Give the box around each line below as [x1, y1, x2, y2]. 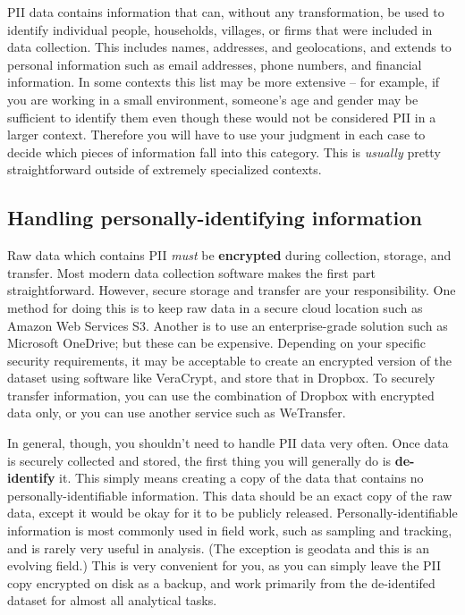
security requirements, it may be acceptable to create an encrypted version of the [7, 350, 452, 369]
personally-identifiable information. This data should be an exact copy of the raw [7, 485, 452, 504]
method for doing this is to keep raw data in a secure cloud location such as [7, 298, 423, 316]
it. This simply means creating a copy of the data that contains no [59, 468, 424, 487]
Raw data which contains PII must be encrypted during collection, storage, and [7, 246, 452, 265]
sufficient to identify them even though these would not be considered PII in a [7, 107, 436, 126]
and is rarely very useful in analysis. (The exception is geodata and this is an [7, 538, 429, 557]
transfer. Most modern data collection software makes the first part [7, 263, 376, 282]
